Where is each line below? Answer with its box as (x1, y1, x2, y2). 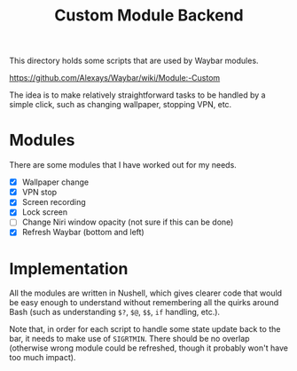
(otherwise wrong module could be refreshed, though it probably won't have (9, 343, 288, 353)
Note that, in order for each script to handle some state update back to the (9, 324, 281, 335)
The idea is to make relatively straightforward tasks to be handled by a (9, 90, 266, 100)
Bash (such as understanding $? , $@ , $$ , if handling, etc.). (9, 307, 220, 318)
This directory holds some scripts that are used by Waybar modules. (9, 55, 259, 67)
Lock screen (21, 207, 68, 217)
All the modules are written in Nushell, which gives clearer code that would (9, 288, 282, 298)
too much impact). (9, 352, 76, 363)
